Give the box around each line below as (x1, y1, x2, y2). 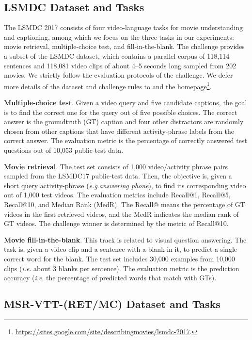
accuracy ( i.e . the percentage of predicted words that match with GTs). (4, 273, 217, 283)
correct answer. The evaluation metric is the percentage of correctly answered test (4, 135, 247, 146)
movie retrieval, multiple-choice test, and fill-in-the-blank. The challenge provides (4, 41, 245, 51)
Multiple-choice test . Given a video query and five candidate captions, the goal (4, 97, 247, 108)
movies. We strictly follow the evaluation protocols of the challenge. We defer (4, 70, 233, 80)
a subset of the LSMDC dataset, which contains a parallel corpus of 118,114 (4, 50, 230, 61)
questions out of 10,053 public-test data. (4, 145, 124, 155)
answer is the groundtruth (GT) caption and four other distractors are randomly (4, 116, 244, 127)
